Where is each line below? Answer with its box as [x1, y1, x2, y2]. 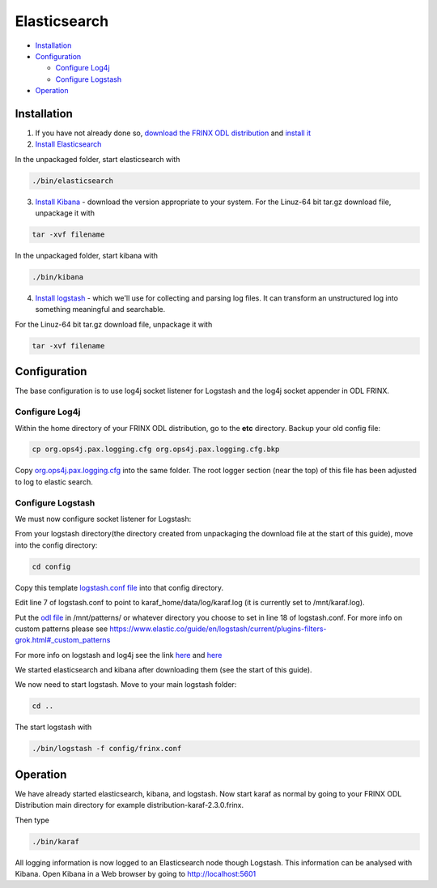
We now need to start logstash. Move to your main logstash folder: [15, 680, 237, 689]
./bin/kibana [32, 272, 84, 282]
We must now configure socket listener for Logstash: [15, 514, 192, 523]
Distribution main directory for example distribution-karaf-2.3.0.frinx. [15, 800, 244, 810]
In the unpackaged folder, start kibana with [15, 251, 158, 261]
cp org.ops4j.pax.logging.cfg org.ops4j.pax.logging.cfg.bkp [32, 445, 280, 454]
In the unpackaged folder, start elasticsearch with [15, 154, 180, 164]
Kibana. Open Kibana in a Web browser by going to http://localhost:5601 [15, 869, 257, 879]
